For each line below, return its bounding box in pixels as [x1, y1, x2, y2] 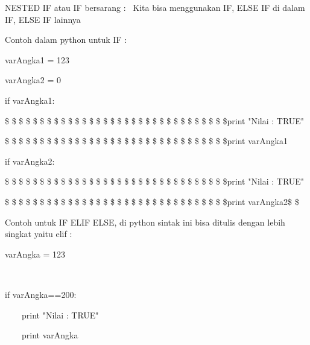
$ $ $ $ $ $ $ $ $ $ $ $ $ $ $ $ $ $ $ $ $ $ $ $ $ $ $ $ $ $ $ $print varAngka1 [5, 135, 288, 147]
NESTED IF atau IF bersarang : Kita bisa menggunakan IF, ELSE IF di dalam [5, 1, 305, 13]
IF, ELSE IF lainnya [5, 13, 81, 25]
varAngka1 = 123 [5, 53, 69, 66]
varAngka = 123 [5, 247, 65, 260]
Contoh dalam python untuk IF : [5, 33, 127, 46]
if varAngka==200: [5, 288, 77, 300]
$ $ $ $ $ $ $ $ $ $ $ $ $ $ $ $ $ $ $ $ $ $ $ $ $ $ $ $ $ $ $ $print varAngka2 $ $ [5, 195, 299, 207]
